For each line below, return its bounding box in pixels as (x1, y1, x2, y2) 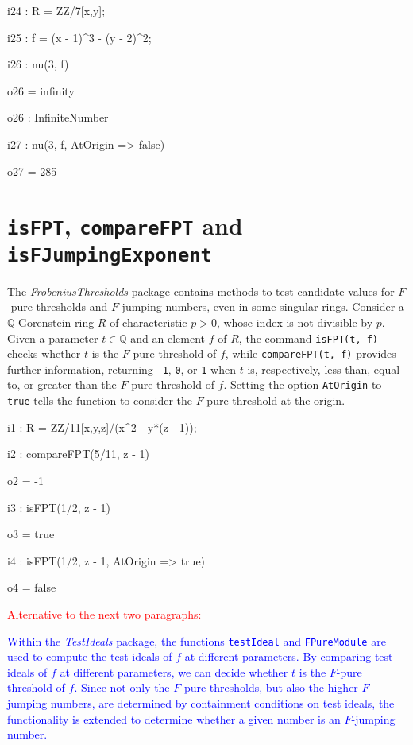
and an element (130, 329, 206, 346)
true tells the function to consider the (7, 392, 192, 409)
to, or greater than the (7, 376, 117, 393)
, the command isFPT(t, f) (238, 329, 379, 346)
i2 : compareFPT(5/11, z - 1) (7, 445, 149, 462)
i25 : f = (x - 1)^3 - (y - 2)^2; (7, 29, 152, 45)
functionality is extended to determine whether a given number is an (7, 710, 341, 727)
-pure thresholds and (7, 298, 108, 315)
